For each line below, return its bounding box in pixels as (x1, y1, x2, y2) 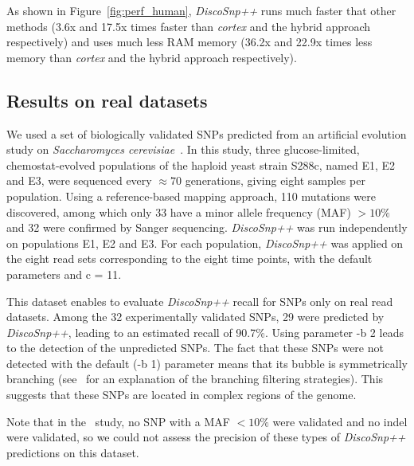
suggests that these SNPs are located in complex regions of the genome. (6, 386, 357, 403)
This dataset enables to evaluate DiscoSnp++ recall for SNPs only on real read (6, 292, 393, 309)
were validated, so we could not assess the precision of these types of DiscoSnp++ (6, 429, 406, 445)
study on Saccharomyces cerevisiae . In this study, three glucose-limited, (6, 141, 360, 158)
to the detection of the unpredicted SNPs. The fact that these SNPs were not (6, 339, 384, 356)
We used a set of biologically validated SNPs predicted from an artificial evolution (6, 125, 407, 142)
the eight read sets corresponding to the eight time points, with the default (6, 250, 373, 267)
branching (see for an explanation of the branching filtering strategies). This (6, 370, 384, 387)
